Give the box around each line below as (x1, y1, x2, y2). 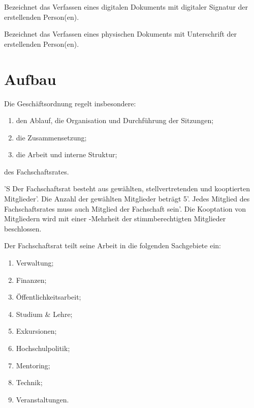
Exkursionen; (16, 326, 57, 336)
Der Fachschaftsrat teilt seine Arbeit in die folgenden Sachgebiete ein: (4, 240, 221, 251)
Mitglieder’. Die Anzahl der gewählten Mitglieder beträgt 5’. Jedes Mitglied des (4, 193, 250, 204)
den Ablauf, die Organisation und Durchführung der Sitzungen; (16, 115, 214, 126)
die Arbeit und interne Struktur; (16, 149, 117, 160)
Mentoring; (16, 360, 50, 370)
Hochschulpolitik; (16, 343, 70, 353)
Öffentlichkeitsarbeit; (16, 292, 81, 302)
